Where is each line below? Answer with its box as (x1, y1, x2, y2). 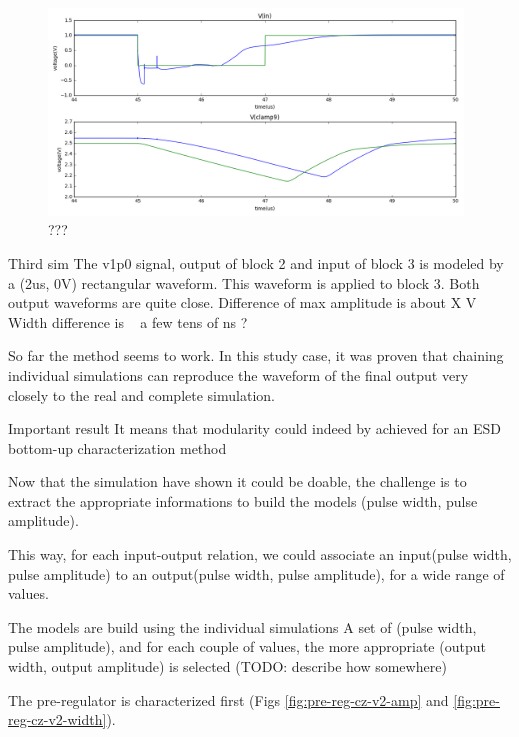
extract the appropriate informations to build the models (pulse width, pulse (8, 490, 478, 511)
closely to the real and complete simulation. (8, 384, 275, 405)
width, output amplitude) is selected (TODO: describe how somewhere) (8, 656, 447, 677)
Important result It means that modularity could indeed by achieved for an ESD (8, 418, 502, 439)
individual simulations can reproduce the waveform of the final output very (8, 364, 469, 385)
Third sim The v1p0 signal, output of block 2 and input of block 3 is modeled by (8, 252, 504, 273)
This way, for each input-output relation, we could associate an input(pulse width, (8, 544, 512, 565)
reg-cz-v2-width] (8, 709, 107, 730)
